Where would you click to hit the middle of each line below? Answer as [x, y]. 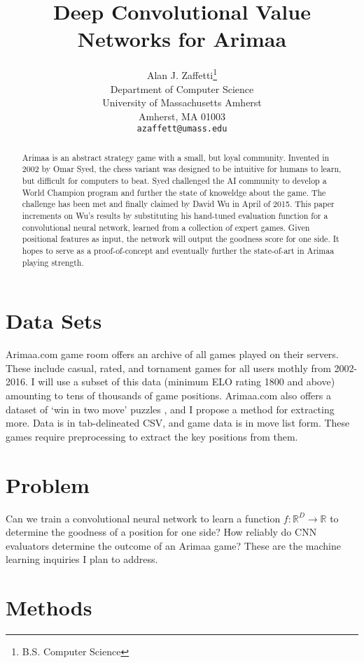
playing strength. [53, 262]
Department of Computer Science [182, 88]
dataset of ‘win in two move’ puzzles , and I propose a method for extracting [170, 409]
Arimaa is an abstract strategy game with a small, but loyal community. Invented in [176, 157]
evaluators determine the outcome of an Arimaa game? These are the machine [173, 545]
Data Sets [54, 321]
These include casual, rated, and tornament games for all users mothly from [168, 368]
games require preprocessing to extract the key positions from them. [152, 436]
